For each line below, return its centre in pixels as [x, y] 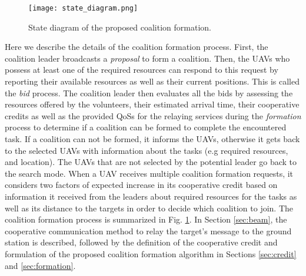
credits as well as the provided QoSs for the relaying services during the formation [153, 115]
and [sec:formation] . [40, 265]
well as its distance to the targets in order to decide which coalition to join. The [149, 208]
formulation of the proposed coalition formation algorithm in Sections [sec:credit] [151, 253]
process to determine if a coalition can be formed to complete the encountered [146, 127]
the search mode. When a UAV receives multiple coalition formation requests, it [149, 173]
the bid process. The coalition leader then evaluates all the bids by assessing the [149, 92]
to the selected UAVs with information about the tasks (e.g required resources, [147, 150]
